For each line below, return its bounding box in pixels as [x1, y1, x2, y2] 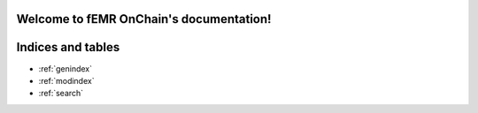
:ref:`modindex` [38, 75, 95, 86]
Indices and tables [16, 40, 120, 55]
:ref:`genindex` [38, 63, 93, 74]
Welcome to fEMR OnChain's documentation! [16, 11, 272, 26]
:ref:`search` [38, 88, 84, 99]
